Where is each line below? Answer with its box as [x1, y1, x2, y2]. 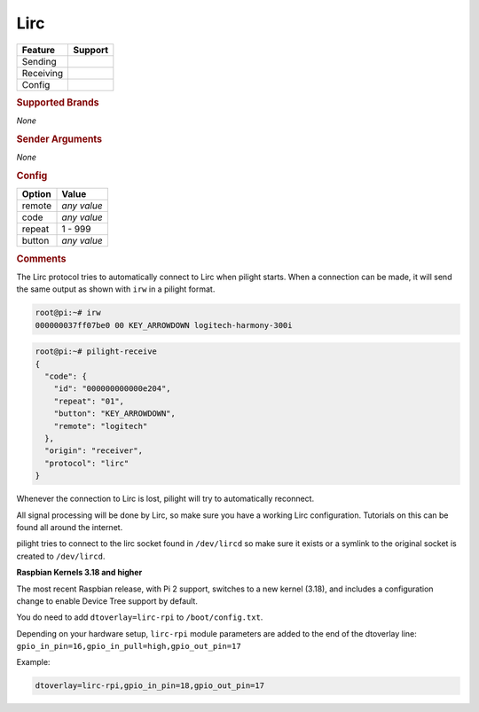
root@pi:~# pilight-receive [35, 347, 157, 356]
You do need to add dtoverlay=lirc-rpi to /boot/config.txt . [16, 612, 263, 622]
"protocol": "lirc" [44, 458, 130, 468]
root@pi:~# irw [35, 308, 101, 318]
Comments [16, 253, 67, 265]
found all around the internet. [16, 521, 123, 532]
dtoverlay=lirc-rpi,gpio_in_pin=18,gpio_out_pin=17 [35, 681, 265, 691]
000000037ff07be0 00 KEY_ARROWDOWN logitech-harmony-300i [35, 320, 293, 330]
